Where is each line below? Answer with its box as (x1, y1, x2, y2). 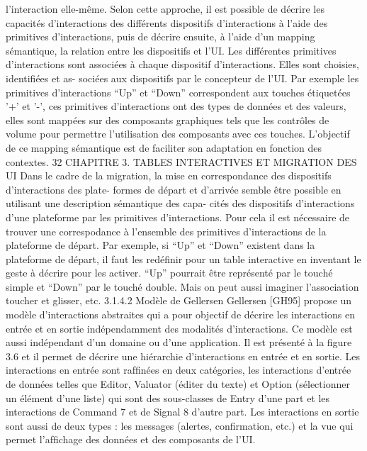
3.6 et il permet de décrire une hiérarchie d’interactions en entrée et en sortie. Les (6, 348, 361, 363)
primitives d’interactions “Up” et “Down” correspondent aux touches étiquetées (6, 84, 351, 99)
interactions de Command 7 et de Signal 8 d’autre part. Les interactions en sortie (6, 404, 359, 419)
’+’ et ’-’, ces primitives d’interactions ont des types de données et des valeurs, (6, 99, 346, 113)
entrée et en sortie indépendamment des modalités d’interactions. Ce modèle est (6, 321, 353, 335)
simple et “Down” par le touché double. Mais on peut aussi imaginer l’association (6, 279, 359, 294)
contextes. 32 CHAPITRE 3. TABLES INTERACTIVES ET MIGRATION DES (6, 154, 357, 169)
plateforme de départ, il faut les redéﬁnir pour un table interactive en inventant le (6, 251, 361, 266)
